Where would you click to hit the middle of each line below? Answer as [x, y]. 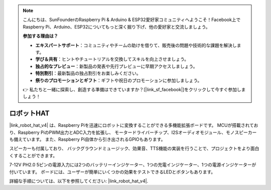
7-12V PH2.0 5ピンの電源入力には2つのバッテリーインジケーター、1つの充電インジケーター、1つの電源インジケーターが [133, 165]
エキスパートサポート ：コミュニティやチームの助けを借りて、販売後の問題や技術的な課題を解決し [136, 45]
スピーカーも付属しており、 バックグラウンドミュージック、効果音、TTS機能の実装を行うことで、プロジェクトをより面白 [134, 148]
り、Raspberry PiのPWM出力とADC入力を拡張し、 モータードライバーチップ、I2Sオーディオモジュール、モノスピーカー [133, 132]
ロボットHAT [29, 114]
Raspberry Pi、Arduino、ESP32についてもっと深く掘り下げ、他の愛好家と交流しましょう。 [116, 27]
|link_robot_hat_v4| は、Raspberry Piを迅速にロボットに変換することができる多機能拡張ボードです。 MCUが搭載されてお [134, 125]
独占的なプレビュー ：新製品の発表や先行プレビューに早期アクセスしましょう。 [116, 66]
